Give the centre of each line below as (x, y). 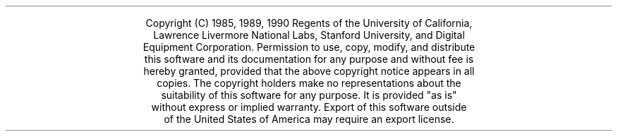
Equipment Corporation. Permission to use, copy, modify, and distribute (309, 47)
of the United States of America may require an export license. (309, 119)
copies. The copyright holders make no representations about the (309, 83)
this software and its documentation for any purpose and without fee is (309, 59)
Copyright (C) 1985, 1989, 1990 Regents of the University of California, (309, 23)
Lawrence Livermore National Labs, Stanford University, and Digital (309, 35)
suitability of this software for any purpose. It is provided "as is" (309, 95)
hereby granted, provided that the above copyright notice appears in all (309, 71)
